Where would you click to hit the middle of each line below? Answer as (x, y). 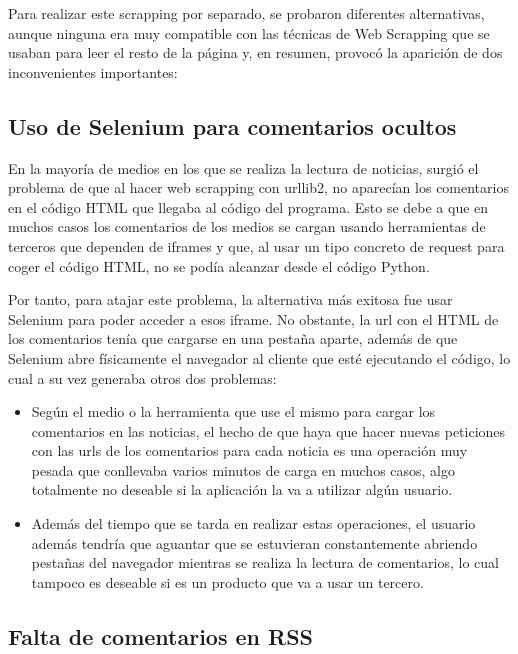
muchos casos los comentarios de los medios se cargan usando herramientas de (247, 226)
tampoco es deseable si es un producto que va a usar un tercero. (227, 581)
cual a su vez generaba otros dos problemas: (142, 377)
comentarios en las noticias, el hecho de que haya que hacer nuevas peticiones (268, 430)
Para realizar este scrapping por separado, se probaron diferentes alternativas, (246, 13)
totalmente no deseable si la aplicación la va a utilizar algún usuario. (242, 489)
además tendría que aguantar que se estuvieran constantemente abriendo (254, 542)
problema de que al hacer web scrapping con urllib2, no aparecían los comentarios (258, 187)
